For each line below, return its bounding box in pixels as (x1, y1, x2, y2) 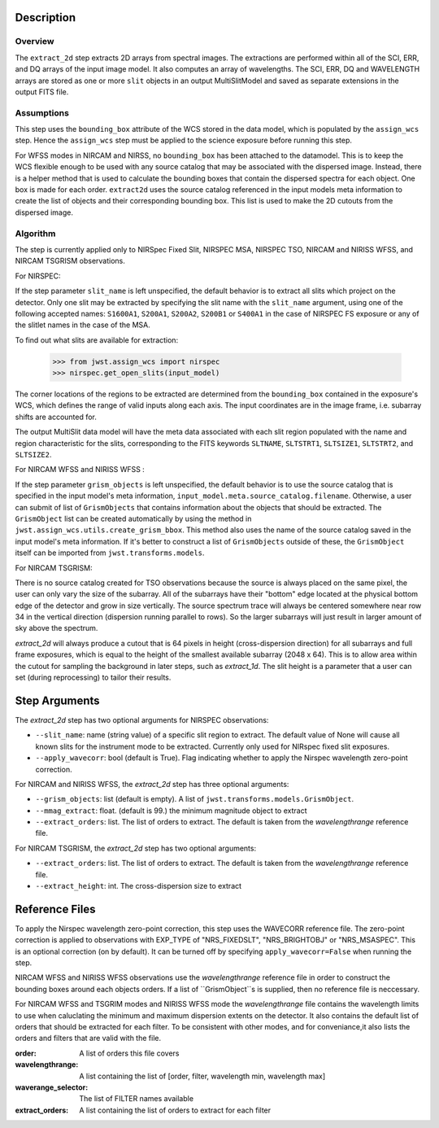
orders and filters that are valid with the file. (15, 1034, 162, 1043)
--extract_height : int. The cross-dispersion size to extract (35, 881, 242, 891)
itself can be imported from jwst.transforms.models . (15, 548, 205, 557)
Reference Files (15, 902, 96, 916)
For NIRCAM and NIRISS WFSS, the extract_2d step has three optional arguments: (15, 779, 289, 789)
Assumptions (15, 107, 69, 118)
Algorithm (15, 228, 56, 239)
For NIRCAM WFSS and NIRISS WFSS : (15, 465, 146, 474)
